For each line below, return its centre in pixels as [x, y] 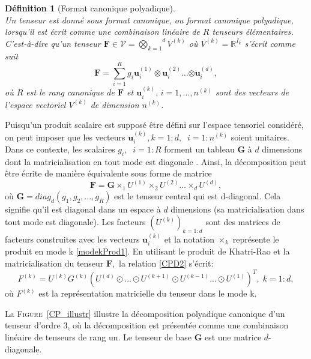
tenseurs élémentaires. [253, 32]
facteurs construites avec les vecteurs [72, 239]
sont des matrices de [243, 222]
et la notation [189, 239]
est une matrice [233, 336]
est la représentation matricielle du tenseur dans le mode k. [148, 293]
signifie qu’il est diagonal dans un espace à [83, 209]
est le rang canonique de [70, 92]
